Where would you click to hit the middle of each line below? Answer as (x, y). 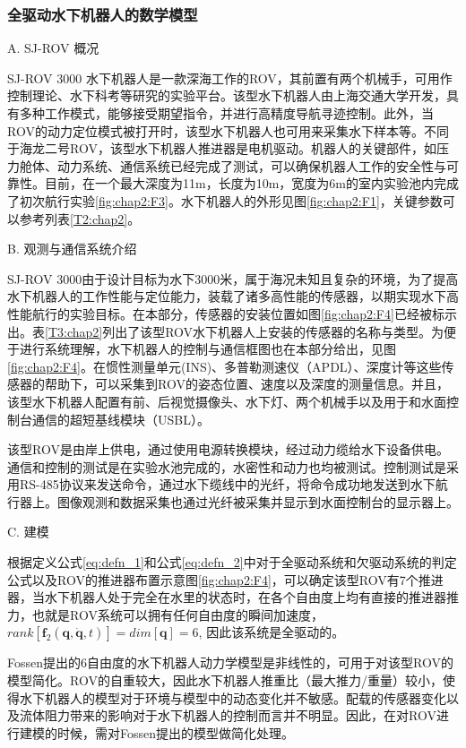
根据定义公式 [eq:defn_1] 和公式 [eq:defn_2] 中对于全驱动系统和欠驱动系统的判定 (232, 562)
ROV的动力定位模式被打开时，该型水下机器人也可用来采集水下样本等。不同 (228, 130)
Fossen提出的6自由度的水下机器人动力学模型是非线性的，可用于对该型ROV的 (230, 662)
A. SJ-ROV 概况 (53, 48)
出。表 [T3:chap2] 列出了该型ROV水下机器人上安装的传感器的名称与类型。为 (226, 331)
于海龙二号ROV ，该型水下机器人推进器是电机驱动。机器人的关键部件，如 (222, 148)
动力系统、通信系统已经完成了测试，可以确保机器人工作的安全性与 (251, 165)
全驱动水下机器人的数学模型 (103, 14)
